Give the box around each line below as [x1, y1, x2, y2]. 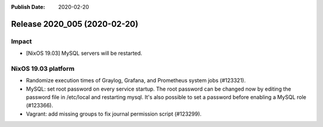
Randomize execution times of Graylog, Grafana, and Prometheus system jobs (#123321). [26, 77, 246, 84]
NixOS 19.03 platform [11, 64, 75, 73]
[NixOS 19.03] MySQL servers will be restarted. [26, 49, 143, 57]
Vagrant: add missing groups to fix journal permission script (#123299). [26, 110, 202, 117]
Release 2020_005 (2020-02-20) [11, 18, 139, 29]
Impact [11, 37, 32, 45]
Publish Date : [11, 4, 45, 10]
